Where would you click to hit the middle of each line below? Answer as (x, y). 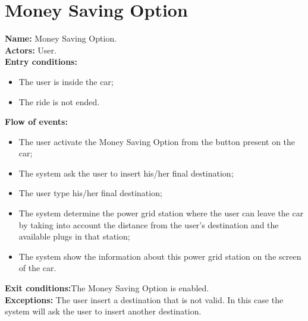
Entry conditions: (41, 62)
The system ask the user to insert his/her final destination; (126, 173)
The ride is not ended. (59, 101)
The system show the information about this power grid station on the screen (160, 256)
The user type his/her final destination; (90, 193)
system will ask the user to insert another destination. (103, 311)
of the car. (37, 268)
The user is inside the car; (66, 81)
